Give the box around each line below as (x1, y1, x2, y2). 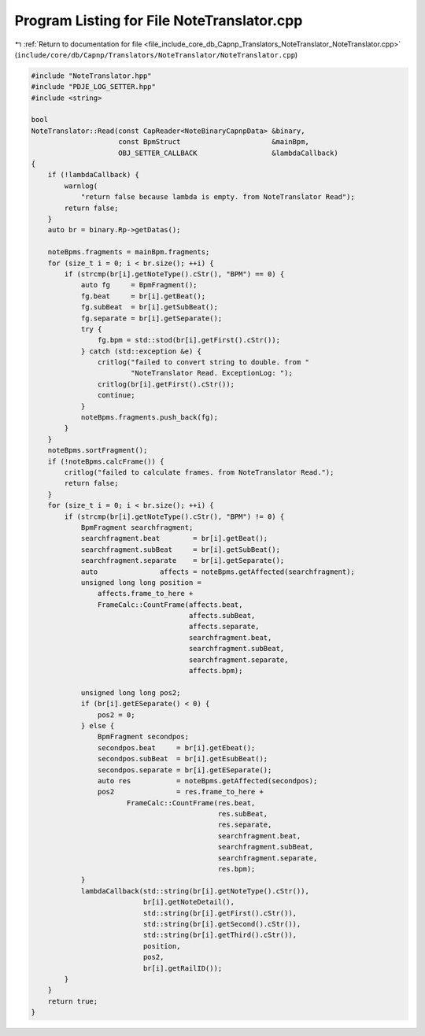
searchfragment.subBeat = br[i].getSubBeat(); (80, 545, 281, 554)
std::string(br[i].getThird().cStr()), (142, 931, 297, 940)
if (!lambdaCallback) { (47, 170, 139, 179)
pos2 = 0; (97, 710, 135, 720)
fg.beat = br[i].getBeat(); (80, 291, 206, 301)
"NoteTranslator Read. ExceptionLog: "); (130, 368, 293, 378)
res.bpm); (217, 864, 256, 874)
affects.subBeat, (188, 611, 256, 620)
